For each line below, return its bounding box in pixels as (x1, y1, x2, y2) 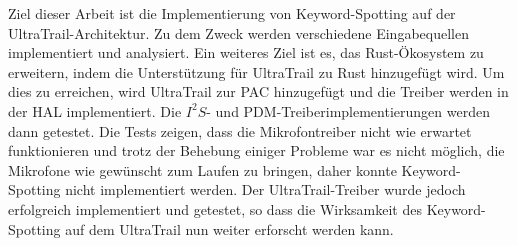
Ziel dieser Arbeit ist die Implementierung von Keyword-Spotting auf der (8, 3, 456, 23)
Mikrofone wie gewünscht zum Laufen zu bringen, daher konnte (8, 159, 397, 180)
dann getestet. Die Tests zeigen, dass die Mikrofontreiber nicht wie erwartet (8, 120, 472, 141)
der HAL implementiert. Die (8, 100, 182, 121)
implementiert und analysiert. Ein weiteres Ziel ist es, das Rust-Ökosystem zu (8, 42, 484, 63)
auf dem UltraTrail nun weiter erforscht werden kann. (65, 218, 394, 239)
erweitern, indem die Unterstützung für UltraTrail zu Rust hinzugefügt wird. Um (8, 61, 505, 82)
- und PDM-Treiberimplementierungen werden (206, 100, 490, 121)
